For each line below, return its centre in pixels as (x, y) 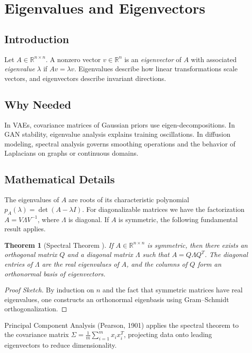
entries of (18, 264)
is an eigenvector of (153, 59)
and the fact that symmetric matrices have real (173, 290)
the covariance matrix (37, 334)
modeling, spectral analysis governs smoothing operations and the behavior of (120, 143)
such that (156, 254)
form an (209, 264)
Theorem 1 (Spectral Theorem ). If (59, 245)
